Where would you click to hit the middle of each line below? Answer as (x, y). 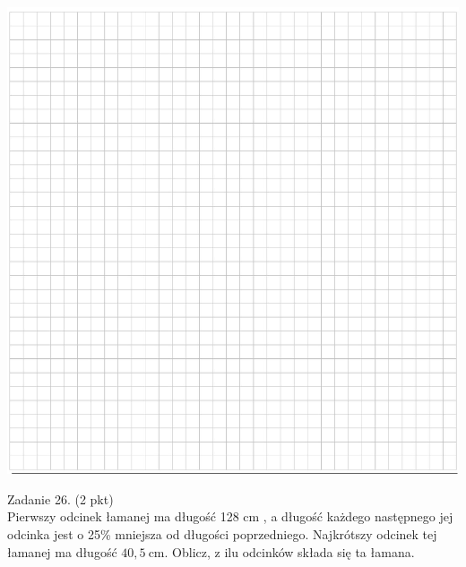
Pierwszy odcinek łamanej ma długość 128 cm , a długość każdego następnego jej (230, 516)
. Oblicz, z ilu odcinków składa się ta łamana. (289, 551)
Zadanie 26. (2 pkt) (60, 498)
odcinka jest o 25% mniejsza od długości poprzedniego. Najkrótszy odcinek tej (222, 534)
